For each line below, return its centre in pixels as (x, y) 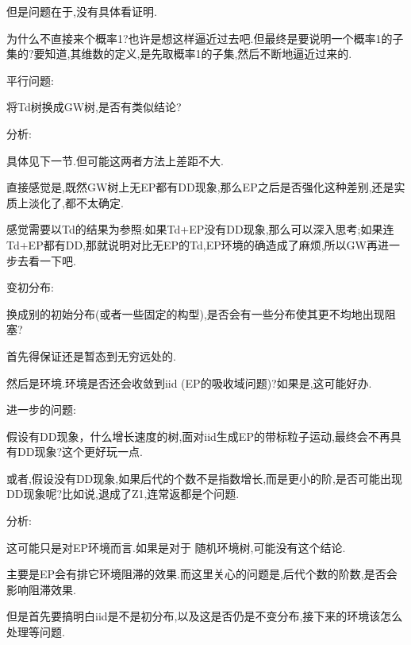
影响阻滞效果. (41, 589)
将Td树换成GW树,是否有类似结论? (94, 107)
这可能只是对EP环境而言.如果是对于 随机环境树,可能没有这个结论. (176, 547)
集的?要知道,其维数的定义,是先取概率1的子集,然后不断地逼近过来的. (179, 54)
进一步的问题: (41, 409)
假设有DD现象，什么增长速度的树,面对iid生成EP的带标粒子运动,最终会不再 (198, 436)
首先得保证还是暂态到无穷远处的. (91, 355)
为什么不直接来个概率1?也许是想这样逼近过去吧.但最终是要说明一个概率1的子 (205, 38)
